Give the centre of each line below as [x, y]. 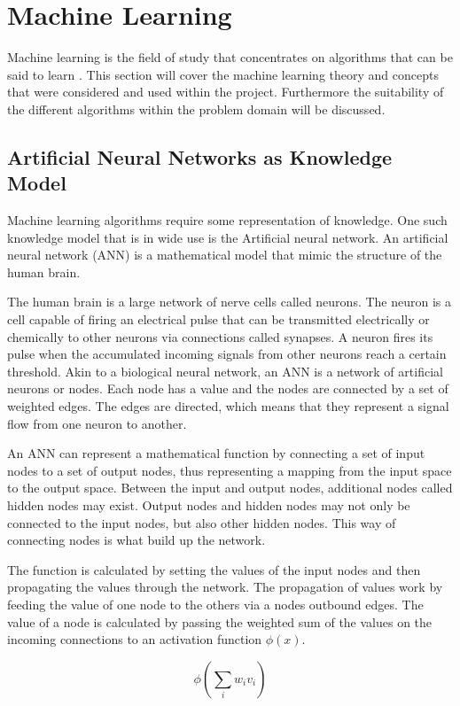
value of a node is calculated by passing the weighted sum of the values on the [220, 621]
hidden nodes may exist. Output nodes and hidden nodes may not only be [209, 505]
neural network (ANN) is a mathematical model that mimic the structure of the [225, 255]
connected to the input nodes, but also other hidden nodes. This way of [202, 522]
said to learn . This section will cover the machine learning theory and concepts [223, 74]
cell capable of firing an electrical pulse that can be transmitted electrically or [218, 319]
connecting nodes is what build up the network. [136, 540]
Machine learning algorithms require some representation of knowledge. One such [227, 220]
